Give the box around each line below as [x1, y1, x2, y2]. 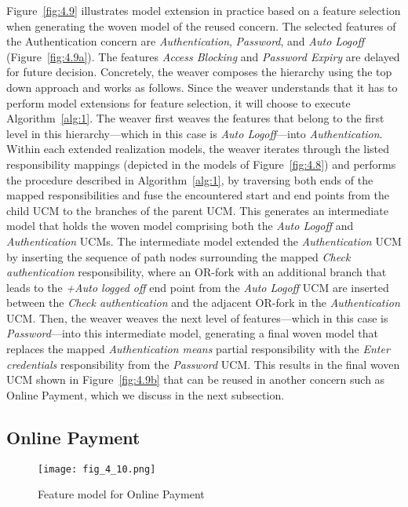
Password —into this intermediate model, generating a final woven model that [6, 325, 378, 341]
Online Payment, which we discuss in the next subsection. [6, 386, 285, 403]
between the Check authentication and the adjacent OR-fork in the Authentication [6, 294, 400, 311]
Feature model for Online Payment [38, 486, 205, 502]
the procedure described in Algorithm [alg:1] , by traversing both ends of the [6, 171, 373, 188]
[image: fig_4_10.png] [38, 463, 156, 475]
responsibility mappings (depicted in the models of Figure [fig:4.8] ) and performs [6, 155, 396, 172]
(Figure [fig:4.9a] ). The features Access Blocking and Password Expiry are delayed [6, 48, 400, 64]
